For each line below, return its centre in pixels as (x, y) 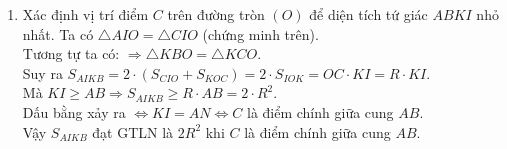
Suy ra (42, 72)
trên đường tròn (216, 14)
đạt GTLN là (133, 131)
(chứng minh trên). (260, 33)
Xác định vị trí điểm (85, 14)
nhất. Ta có (58, 33)
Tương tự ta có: (71, 53)
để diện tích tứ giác (368, 14)
